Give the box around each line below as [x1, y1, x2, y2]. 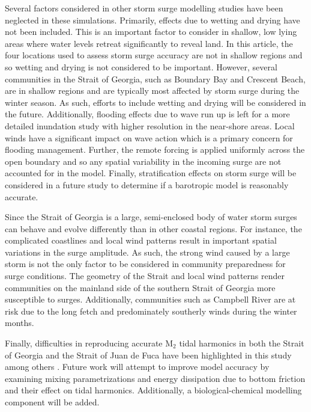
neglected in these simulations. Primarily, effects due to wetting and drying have [5, 13, 300, 26]
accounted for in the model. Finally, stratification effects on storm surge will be [5, 167, 297, 179]
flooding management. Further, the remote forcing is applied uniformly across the [5, 143, 305, 156]
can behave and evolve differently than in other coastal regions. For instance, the [5, 222, 302, 235]
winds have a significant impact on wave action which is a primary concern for [5, 131, 293, 144]
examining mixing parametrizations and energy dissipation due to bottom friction [5, 372, 306, 384]
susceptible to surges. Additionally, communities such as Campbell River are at [5, 293, 296, 306]
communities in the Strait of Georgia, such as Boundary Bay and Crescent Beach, [5, 72, 306, 85]
